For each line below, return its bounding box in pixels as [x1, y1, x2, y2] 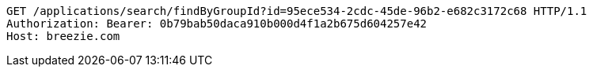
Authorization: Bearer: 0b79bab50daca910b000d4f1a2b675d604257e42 [6, 17, 428, 30]
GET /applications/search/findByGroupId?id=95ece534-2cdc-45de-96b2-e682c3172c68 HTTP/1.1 [6, 5, 587, 17]
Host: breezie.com [6, 30, 120, 42]
